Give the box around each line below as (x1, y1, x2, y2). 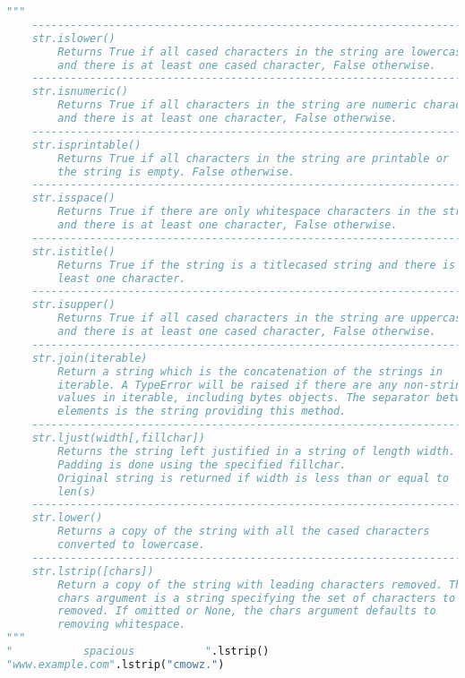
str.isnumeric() (31, 85, 129, 99)
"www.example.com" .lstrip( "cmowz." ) (6, 657, 225, 671)
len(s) (57, 485, 97, 498)
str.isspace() (31, 192, 116, 205)
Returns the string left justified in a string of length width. (57, 444, 456, 458)
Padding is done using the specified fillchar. (57, 458, 347, 471)
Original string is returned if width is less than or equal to (57, 471, 449, 485)
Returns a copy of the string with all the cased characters (57, 525, 430, 538)
